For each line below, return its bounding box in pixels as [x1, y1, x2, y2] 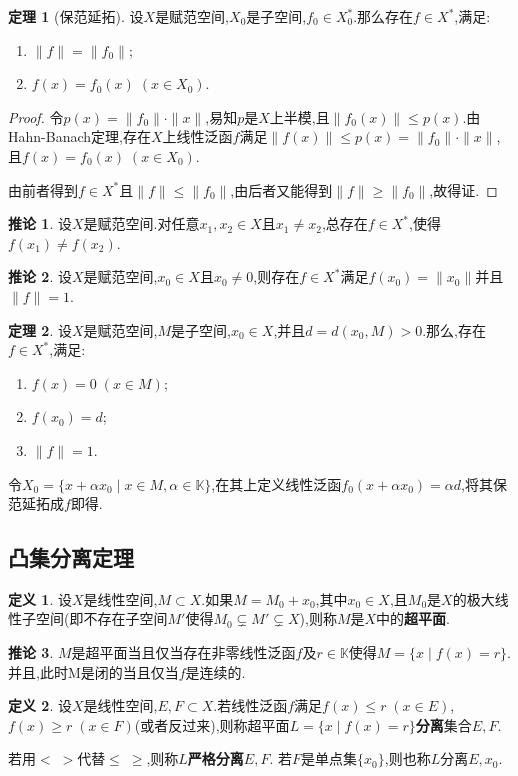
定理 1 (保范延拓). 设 [8, 6, 144, 26]
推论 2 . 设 [8, 266, 72, 287]
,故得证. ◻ [429, 179, 498, 200]
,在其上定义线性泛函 [211, 473, 342, 494]
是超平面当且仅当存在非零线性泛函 [71, 642, 296, 663]
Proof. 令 [8, 106, 64, 127]
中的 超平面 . [376, 608, 450, 629]
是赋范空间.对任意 [83, 213, 200, 234]
